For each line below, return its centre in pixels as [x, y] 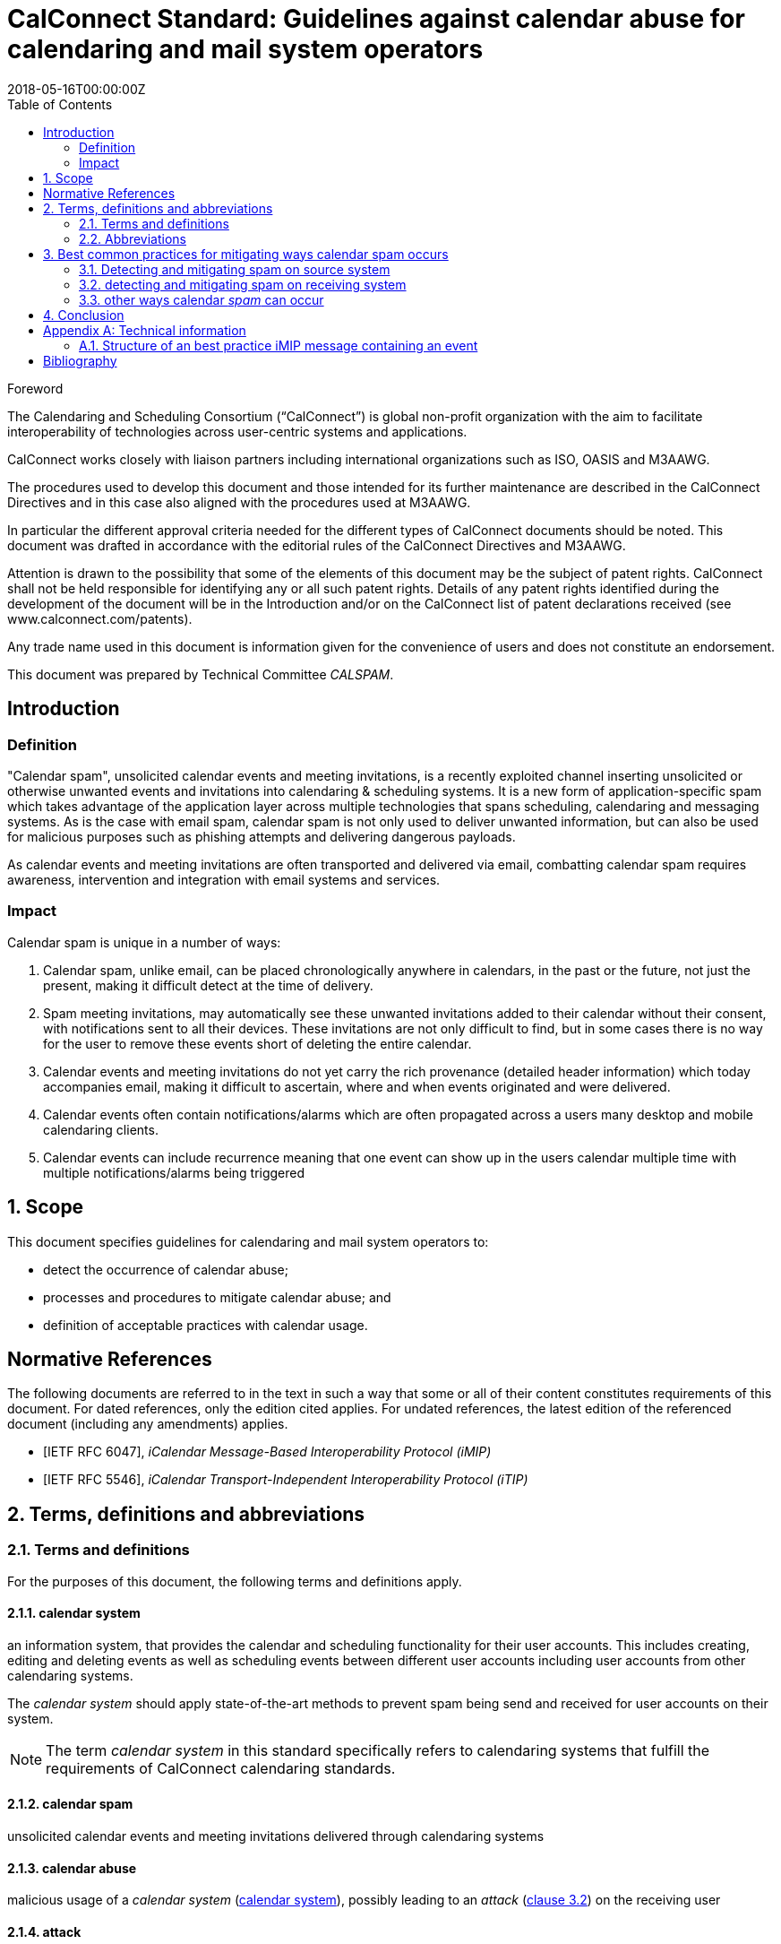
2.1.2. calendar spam [70, 1804]
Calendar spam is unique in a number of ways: [144, 942]
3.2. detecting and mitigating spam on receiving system [243, 284]
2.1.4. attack [44, 1931]
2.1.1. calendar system [74, 1613]
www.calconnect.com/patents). [100, 618]
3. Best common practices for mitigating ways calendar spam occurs [246, 254]
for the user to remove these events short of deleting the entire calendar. [257, 1043]
